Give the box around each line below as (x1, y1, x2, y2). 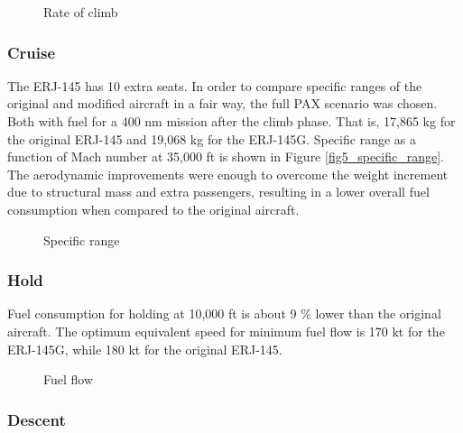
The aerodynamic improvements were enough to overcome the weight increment (7, 164, 449, 183)
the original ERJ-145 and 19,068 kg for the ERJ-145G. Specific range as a (7, 129, 416, 148)
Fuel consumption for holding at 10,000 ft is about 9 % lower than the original (7, 304, 441, 323)
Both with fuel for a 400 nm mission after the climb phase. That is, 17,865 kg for (7, 112, 456, 130)
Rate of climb (43, 3, 118, 21)
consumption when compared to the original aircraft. (7, 199, 300, 218)
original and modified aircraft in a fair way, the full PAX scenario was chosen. (7, 94, 438, 113)
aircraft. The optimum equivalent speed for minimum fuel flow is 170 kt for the (7, 321, 445, 340)
